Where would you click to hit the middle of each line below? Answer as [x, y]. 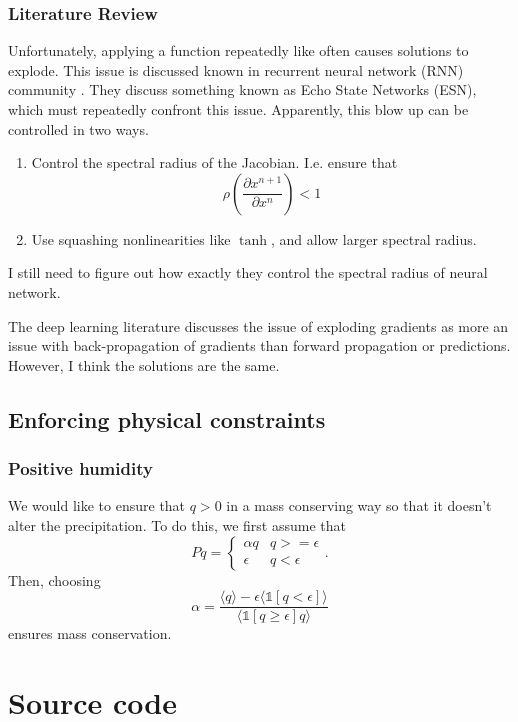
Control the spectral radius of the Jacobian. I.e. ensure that [214, 162]
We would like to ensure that [97, 505]
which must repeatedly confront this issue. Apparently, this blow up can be [238, 109]
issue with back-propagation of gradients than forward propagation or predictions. [259, 345]
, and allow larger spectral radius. [373, 238]
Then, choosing [54, 579]
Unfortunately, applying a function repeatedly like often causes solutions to [238, 50]
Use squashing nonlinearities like [131, 238]
